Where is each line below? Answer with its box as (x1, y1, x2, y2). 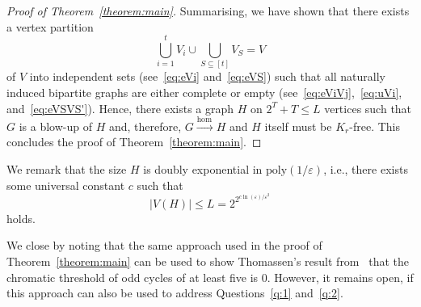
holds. (6, 209, 36, 226)
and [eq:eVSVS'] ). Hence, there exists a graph (6, 99, 234, 116)
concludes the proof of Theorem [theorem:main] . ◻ (6, 133, 262, 150)
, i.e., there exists (323, 161, 408, 178)
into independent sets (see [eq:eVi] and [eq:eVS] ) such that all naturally (29, 68, 386, 85)
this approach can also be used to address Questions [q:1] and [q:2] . (6, 284, 343, 301)
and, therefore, (108, 117, 182, 134)
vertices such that (324, 99, 412, 116)
